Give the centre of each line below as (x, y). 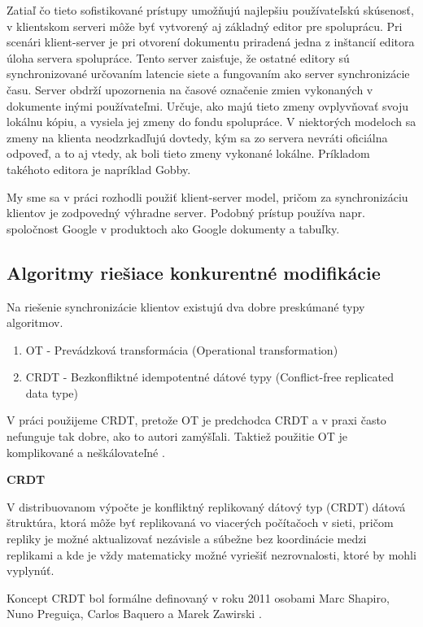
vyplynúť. (31, 570)
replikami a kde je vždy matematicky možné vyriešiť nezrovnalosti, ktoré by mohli (211, 554)
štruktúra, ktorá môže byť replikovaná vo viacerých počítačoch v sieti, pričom (200, 522)
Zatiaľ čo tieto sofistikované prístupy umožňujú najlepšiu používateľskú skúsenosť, (210, 10)
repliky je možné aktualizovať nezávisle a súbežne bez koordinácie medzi (187, 539)
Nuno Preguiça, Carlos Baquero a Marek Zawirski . (134, 614)
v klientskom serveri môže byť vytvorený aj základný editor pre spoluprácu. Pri (205, 26)
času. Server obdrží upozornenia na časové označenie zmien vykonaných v (190, 89)
